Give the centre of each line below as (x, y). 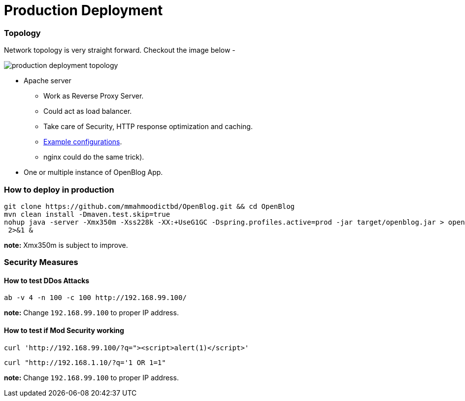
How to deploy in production (59, 189)
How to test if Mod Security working (64, 331)
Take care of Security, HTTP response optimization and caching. (148, 127)
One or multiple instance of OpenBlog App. (93, 172)
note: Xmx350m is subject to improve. (66, 245)
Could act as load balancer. (88, 111)
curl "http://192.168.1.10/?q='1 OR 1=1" (85, 362)
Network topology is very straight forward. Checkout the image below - (120, 50)
